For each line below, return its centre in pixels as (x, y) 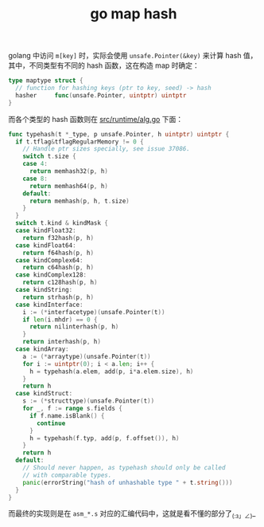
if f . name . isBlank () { (67, 415)
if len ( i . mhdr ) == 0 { (60, 320)
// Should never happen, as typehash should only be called (124, 468)
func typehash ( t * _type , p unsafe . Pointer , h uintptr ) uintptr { (119, 134)
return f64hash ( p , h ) (58, 253)
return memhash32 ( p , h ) (69, 171)
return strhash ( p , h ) (58, 297)
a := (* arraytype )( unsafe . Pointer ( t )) (87, 356)
